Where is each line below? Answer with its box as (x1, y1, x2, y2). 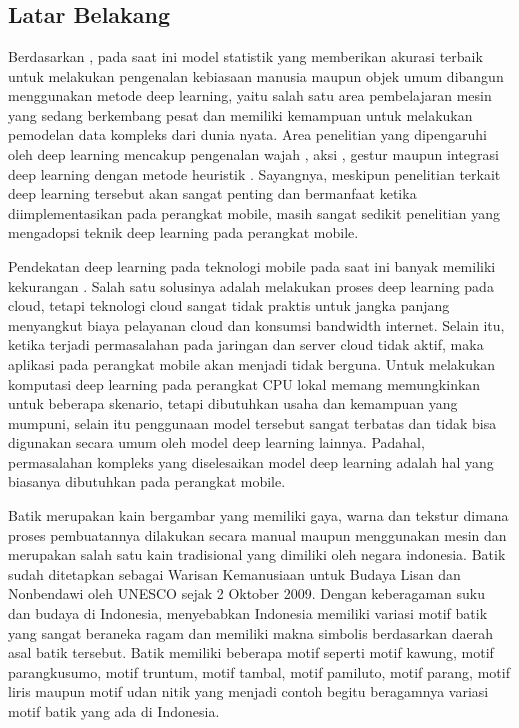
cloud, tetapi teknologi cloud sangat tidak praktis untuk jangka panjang (8, 295, 450, 316)
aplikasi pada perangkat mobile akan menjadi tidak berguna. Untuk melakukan (8, 353, 496, 374)
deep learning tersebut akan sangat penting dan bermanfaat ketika (8, 183, 417, 204)
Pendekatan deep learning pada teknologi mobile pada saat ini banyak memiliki (8, 255, 496, 276)
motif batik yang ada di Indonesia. (8, 701, 220, 721)
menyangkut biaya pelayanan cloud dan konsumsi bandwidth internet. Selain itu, (8, 314, 505, 335)
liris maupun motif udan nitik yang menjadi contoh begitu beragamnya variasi (8, 681, 489, 702)
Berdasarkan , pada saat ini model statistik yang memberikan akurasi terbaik (8, 46, 483, 66)
